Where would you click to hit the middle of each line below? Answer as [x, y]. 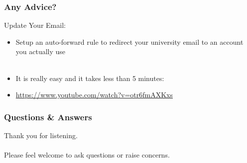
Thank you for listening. [41, 135]
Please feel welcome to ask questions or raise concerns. [87, 155]
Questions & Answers [48, 117]
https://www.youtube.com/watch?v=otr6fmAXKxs [94, 95]
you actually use [41, 51]
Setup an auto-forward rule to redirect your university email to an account [129, 41]
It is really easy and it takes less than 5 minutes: [90, 78]
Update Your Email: [35, 25]
